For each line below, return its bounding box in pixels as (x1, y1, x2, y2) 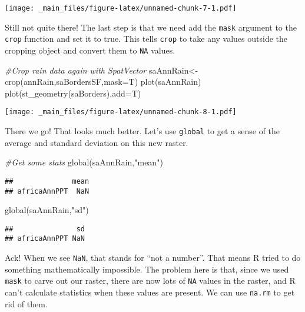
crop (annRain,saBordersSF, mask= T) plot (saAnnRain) (5, 75, 201, 88)
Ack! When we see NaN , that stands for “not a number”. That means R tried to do (5, 251, 301, 264)
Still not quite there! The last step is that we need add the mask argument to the (5, 21, 297, 33)
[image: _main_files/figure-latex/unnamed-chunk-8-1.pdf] (5, 108, 237, 117)
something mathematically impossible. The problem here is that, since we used (5, 263, 289, 275)
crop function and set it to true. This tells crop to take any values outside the (5, 32, 288, 45)
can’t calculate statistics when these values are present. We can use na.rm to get (5, 286, 295, 298)
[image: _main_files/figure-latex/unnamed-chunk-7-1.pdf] (5, 4, 237, 12)
